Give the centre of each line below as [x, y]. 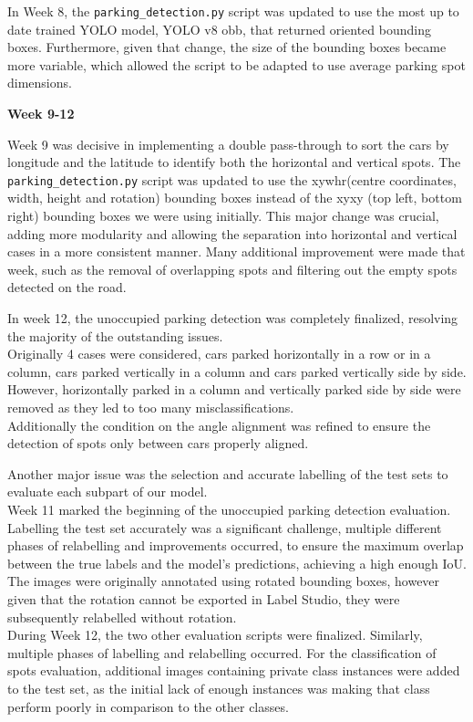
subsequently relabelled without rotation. [122, 617]
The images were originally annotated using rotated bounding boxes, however [224, 581]
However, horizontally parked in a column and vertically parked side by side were [234, 389]
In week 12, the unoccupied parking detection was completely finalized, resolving [233, 318]
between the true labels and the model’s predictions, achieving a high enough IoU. [237, 563]
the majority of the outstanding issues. [115, 335]
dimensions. [40, 83]
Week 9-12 [41, 114]
